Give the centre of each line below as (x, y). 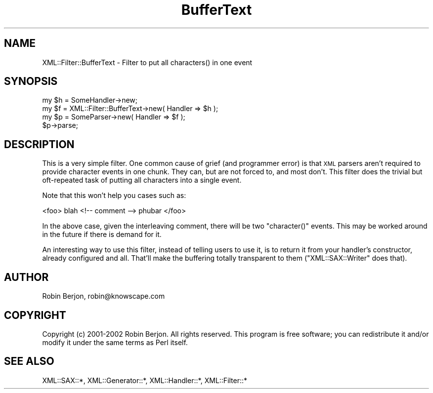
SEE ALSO (29, 361)
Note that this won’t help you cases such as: (114, 196)
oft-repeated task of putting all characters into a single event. (142, 180)
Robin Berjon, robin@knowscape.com (104, 296)
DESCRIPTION (39, 144)
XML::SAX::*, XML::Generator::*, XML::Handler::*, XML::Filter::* (145, 380)
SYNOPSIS (31, 81)
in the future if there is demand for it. (102, 235)
